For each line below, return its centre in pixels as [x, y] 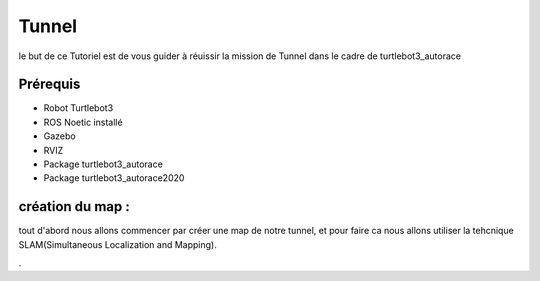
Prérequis [49, 84]
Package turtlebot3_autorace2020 [114, 178]
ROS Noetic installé [83, 122]
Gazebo [59, 136]
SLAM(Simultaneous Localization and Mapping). [117, 244]
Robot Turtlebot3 [78, 108]
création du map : [74, 206]
